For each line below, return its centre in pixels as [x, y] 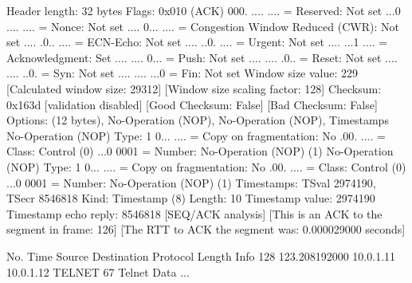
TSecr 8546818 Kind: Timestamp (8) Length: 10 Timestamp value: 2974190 [191, 198]
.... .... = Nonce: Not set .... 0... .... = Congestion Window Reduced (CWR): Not [203, 26]
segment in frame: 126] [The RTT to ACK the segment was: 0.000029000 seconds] [206, 229]
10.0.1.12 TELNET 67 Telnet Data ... [98, 271]
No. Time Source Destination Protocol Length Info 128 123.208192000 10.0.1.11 [201, 255]
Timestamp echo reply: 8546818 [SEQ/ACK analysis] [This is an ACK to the [194, 213]
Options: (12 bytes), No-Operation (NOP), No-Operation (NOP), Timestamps [198, 120]
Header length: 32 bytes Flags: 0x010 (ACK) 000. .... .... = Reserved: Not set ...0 [204, 10]
